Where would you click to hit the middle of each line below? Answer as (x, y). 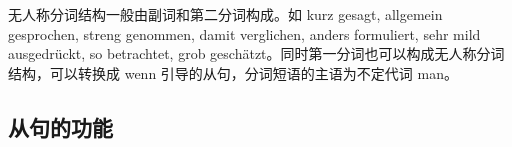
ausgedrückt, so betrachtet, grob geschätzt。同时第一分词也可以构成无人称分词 (256, 53)
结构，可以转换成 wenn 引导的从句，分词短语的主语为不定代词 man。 (233, 72)
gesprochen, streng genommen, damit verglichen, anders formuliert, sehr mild (244, 33)
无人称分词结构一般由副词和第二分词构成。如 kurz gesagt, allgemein (225, 14)
